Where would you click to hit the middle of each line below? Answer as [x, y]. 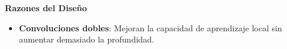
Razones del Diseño [46, 8]
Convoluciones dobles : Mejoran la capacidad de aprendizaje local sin [150, 27]
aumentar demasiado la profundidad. [86, 39]
